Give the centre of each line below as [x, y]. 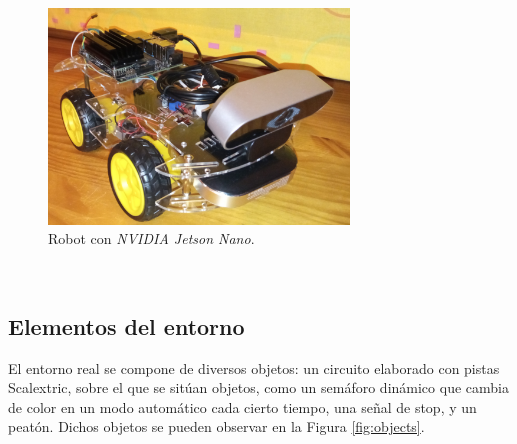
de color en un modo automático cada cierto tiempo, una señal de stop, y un [242, 406]
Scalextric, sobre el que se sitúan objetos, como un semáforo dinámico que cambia [258, 387]
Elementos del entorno [126, 325]
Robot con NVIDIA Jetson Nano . [151, 238]
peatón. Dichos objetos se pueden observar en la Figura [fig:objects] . [216, 426]
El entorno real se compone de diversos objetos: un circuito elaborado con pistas [254, 367]
